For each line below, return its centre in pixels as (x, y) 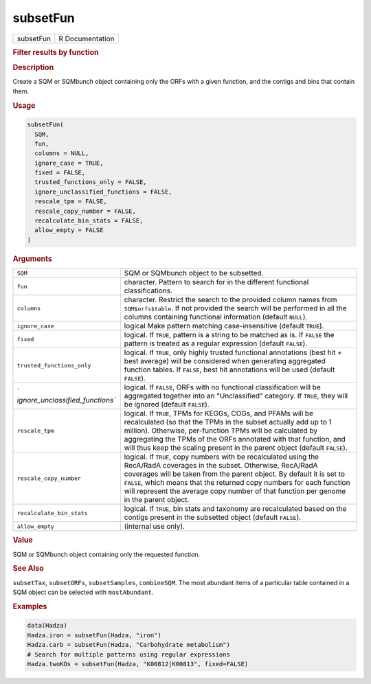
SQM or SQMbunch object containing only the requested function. (106, 554)
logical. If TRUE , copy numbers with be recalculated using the (222, 457)
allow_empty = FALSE (69, 230)
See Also (28, 569)
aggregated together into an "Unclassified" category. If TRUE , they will (236, 396)
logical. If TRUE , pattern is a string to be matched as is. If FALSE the (229, 335)
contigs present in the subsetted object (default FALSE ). (213, 517)
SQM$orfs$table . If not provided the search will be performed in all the (235, 308)
